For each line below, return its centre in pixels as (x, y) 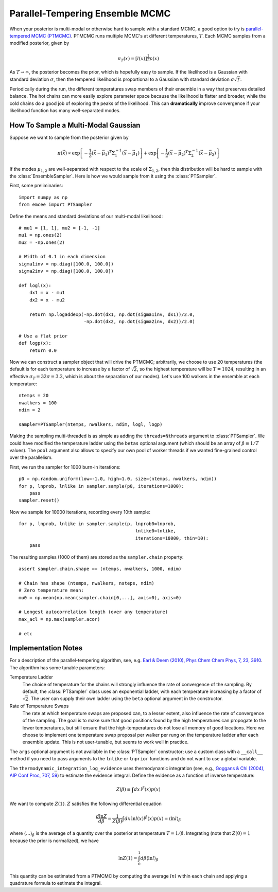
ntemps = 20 (34, 396)
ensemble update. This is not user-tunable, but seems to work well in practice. (106, 742)
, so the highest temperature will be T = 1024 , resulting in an (201, 369)
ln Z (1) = (128, 858)
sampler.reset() (39, 501)
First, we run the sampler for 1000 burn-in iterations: (65, 467)
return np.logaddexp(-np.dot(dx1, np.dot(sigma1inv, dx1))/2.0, (112, 314)
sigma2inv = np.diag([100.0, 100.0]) (66, 271)
